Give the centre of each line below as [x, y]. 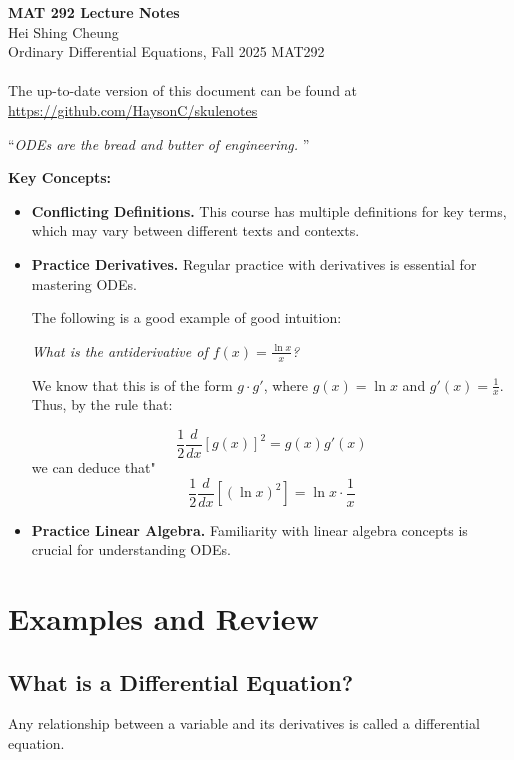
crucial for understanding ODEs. [131, 549]
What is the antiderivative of [119, 350]
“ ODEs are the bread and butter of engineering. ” [159, 143]
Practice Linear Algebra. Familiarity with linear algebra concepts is [249, 529]
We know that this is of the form [132, 384]
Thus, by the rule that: [102, 404]
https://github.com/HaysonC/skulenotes [133, 109]
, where [285, 384]
